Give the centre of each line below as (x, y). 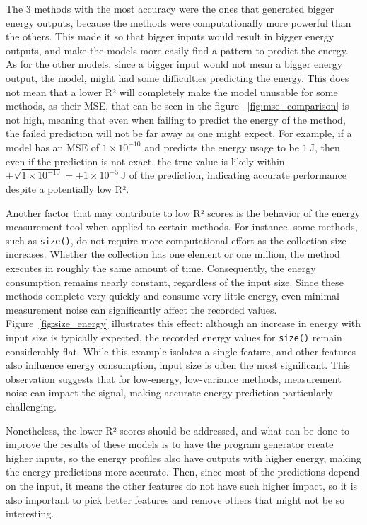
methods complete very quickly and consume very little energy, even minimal (173, 296)
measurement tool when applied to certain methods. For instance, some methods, (182, 226)
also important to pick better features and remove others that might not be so (175, 499)
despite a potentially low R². (68, 189)
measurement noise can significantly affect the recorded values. (141, 309)
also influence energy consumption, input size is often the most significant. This (178, 365)
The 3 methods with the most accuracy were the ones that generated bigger (170, 8)
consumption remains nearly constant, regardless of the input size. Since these (175, 282)
